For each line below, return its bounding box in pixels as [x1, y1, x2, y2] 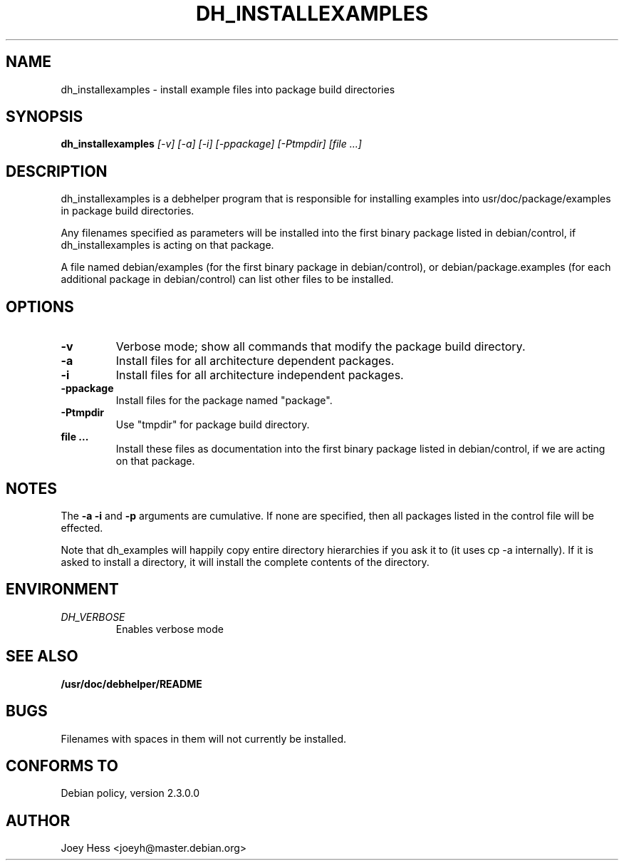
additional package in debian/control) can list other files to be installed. [61, 273, 394, 286]
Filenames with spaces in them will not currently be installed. [61, 732, 347, 745]
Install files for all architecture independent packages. [115, 368, 404, 383]
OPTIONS [6, 297, 74, 316]
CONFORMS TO [6, 756, 118, 775]
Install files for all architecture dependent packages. [115, 354, 395, 368]
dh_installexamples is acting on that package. [61, 239, 274, 252]
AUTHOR [6, 811, 71, 830]
